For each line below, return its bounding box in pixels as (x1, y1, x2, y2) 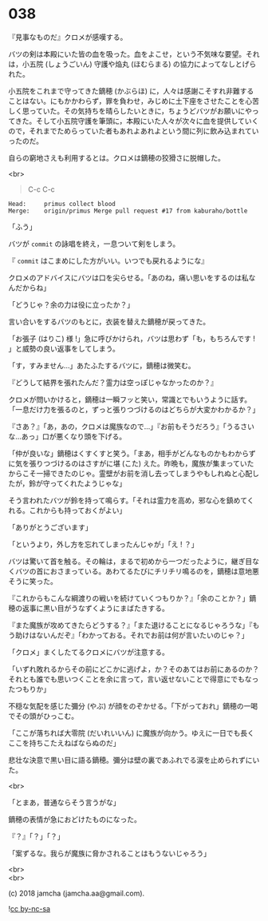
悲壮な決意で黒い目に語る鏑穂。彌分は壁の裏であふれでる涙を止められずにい (8, 755, 260, 764)
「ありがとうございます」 (8, 522, 93, 532)
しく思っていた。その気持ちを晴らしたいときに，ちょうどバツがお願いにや (8, 105, 253, 116)
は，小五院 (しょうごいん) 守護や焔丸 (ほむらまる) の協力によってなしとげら (8, 59, 257, 69)
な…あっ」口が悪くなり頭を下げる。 (8, 431, 127, 441)
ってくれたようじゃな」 (49, 478, 127, 488)
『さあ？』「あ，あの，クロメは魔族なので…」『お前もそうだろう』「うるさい (8, 421, 255, 431)
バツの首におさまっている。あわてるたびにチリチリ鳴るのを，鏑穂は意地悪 (14, 566, 259, 576)
